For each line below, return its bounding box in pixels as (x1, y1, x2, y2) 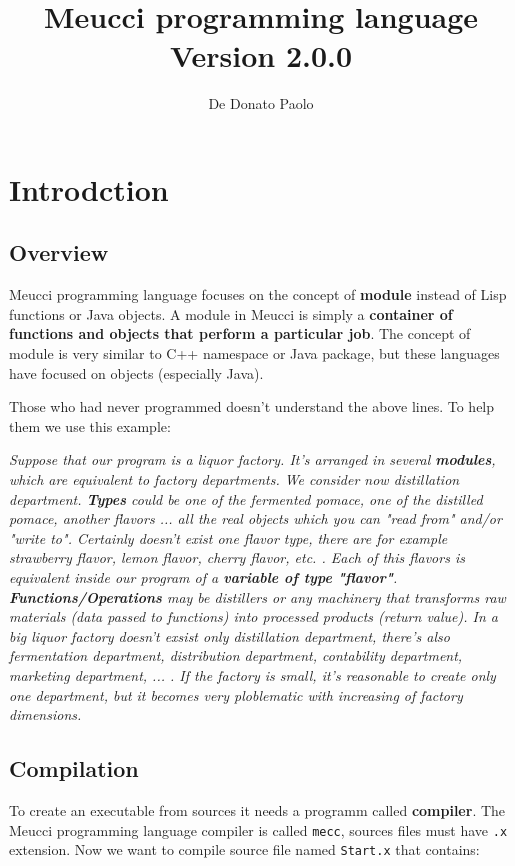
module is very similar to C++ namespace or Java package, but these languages (9, 343, 500, 364)
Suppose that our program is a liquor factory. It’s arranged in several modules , (9, 449, 496, 470)
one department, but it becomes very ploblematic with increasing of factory (9, 684, 463, 705)
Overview (9, 237, 109, 268)
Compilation (9, 753, 139, 784)
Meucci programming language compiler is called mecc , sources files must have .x (9, 819, 508, 840)
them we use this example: (9, 415, 171, 436)
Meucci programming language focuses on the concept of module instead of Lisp (9, 284, 507, 305)
